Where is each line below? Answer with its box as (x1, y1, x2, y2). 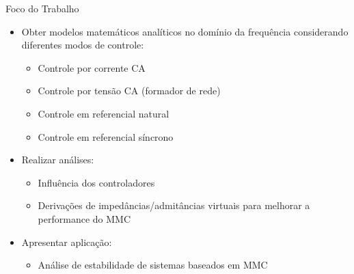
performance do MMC (38, 211, 131, 225)
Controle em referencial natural (38, 106, 169, 120)
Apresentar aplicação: (21, 234, 112, 249)
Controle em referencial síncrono (38, 129, 174, 143)
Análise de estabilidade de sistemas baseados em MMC (38, 258, 268, 272)
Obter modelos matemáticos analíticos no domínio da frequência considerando (21, 24, 349, 38)
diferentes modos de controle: (21, 38, 144, 52)
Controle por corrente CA (38, 60, 146, 74)
